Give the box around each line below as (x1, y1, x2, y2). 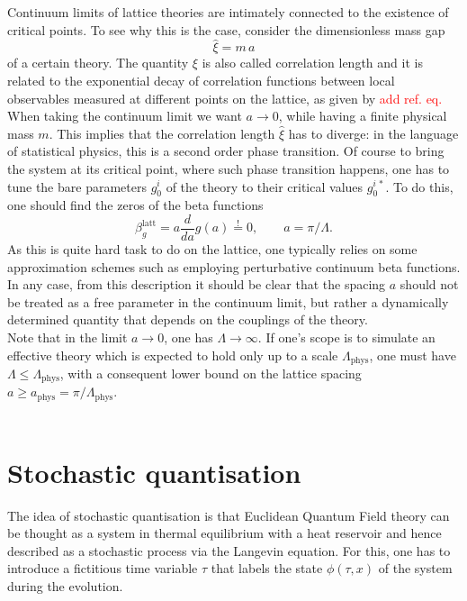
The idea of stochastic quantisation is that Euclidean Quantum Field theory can (7, 505, 450, 524)
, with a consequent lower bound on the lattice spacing (59, 364, 362, 383)
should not (400, 275, 459, 294)
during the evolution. (7, 577, 123, 596)
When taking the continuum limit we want (7, 106, 242, 125)
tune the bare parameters (7, 177, 147, 196)
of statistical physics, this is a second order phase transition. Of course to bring (7, 141, 445, 160)
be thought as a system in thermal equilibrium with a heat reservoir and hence (7, 524, 442, 542)
